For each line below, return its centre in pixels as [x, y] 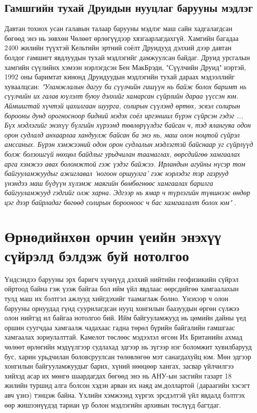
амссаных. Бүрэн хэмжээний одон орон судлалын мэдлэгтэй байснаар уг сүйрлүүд [129, 144]
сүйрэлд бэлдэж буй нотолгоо [97, 255]
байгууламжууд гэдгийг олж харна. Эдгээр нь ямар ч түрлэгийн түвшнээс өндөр [127, 192]
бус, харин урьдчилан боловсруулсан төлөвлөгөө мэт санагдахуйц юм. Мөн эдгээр [128, 356]
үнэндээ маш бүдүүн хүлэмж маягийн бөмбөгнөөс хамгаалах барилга [109, 183]
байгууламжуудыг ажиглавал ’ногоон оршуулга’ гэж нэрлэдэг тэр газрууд [117, 173]
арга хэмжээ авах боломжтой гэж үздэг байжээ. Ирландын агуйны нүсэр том [125, 163]
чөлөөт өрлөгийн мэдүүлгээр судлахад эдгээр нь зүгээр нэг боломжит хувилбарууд [128, 346]
